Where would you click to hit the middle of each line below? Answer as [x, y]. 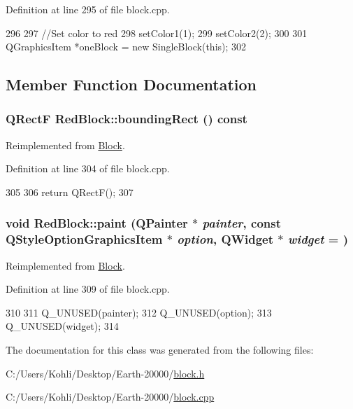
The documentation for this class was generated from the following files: [160, 350]
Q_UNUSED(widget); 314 [62, 326]
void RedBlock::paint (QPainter [97, 223]
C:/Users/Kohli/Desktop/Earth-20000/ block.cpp [110, 397]
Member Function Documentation [131, 84]
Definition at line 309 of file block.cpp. [88, 289]
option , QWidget [225, 239]
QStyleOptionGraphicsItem [84, 239]
